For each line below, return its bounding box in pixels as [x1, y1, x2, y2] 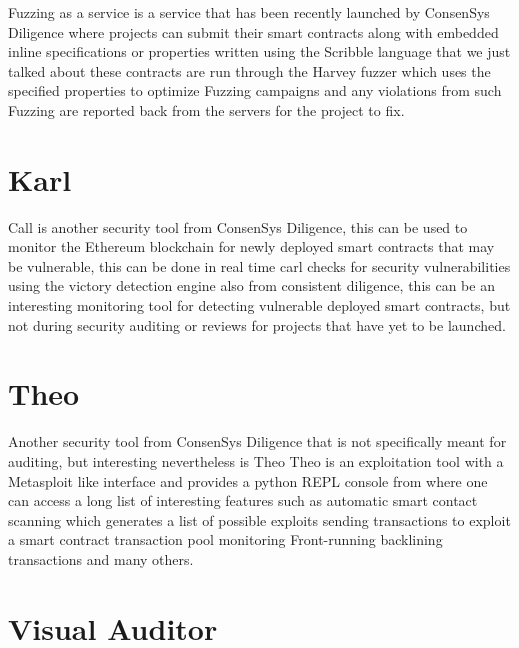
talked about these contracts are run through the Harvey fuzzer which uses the [8, 60, 491, 81]
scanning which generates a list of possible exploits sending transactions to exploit [8, 509, 511, 530]
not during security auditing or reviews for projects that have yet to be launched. [8, 314, 506, 335]
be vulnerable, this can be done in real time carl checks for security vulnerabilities [8, 255, 511, 276]
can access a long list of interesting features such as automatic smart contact [8, 490, 478, 511]
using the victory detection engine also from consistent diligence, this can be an [8, 275, 495, 296]
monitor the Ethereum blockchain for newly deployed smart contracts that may [8, 236, 495, 257]
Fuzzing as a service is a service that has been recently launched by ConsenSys [8, 2, 490, 22]
